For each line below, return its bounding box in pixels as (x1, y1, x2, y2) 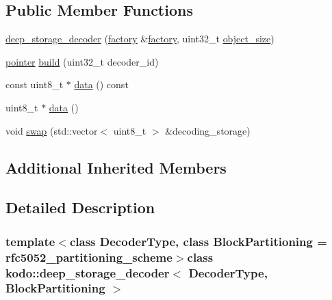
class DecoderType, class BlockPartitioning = (69, 232, 327, 249)
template (5, 232, 55, 249)
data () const (74, 77, 129, 92)
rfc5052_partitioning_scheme (5, 248, 173, 265)
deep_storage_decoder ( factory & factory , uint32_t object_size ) (5, 31, 274, 46)
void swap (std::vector (5, 123, 98, 137)
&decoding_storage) (165, 123, 251, 137)
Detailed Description (5, 197, 155, 218)
